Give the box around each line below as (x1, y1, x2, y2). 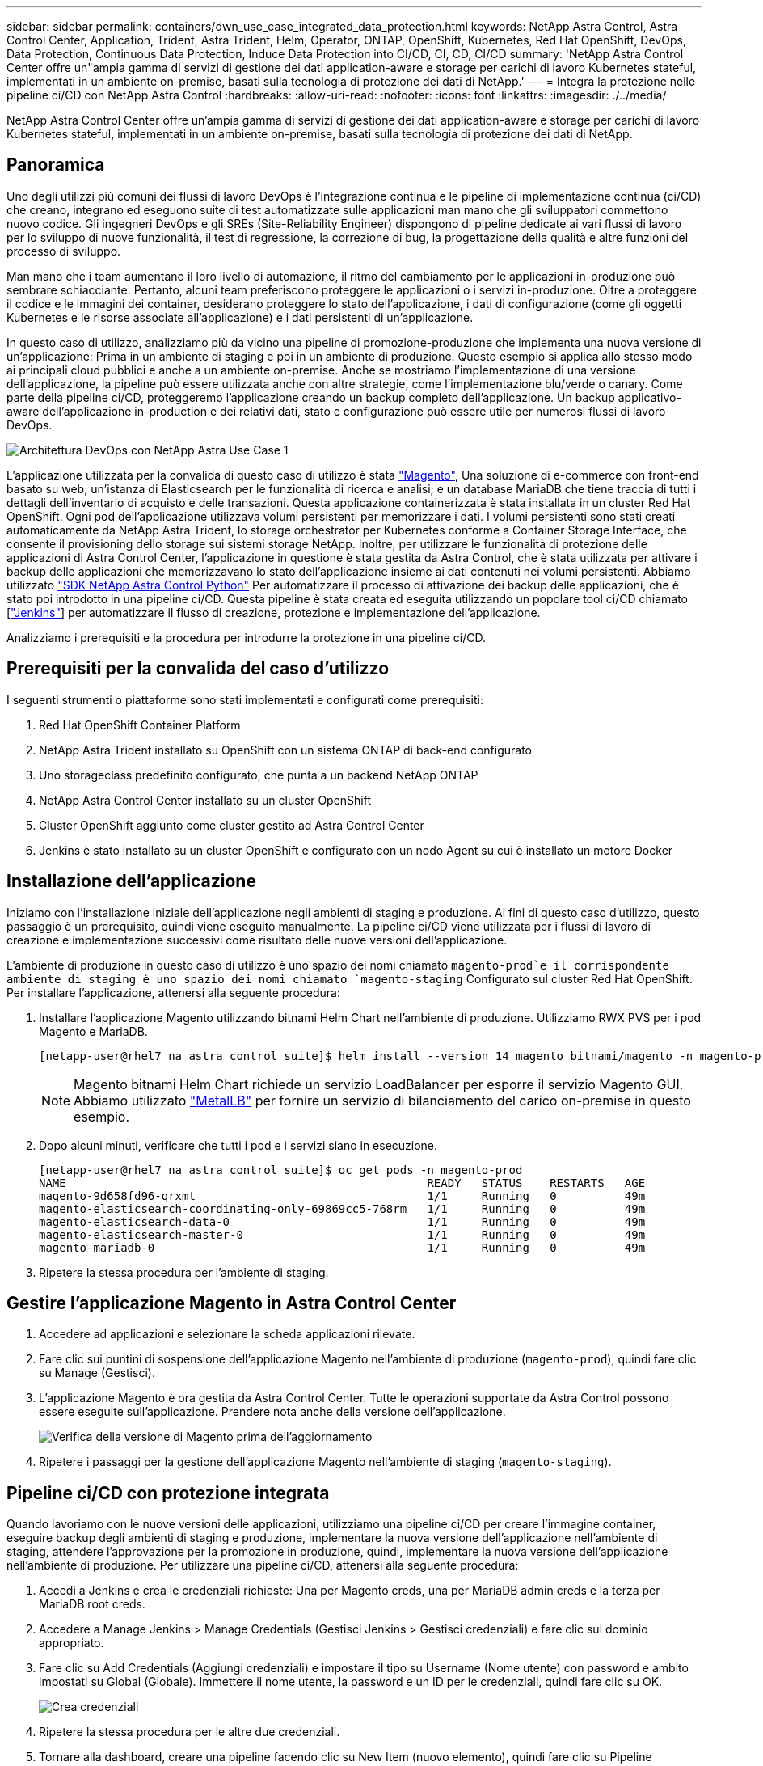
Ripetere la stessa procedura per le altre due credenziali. (39, 1725, 340, 1739)
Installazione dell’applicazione (6, 871, 256, 892)
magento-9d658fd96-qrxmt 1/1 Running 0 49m (39, 1189, 646, 1202)
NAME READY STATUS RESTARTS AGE (39, 1176, 646, 1189)
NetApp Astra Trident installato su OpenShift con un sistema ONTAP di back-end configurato (39, 742, 532, 757)
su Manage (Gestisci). (39, 1366, 155, 1380)
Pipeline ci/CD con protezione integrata (6, 1482, 330, 1503)
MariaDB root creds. (39, 1597, 145, 1612)
